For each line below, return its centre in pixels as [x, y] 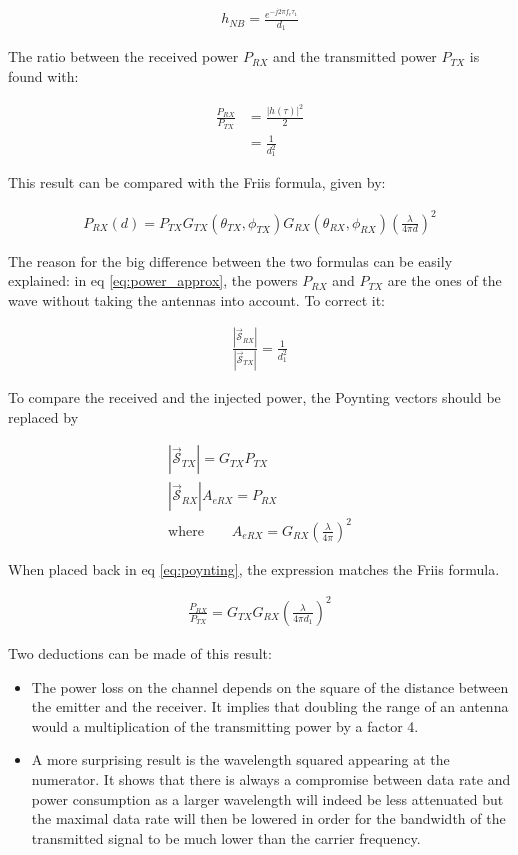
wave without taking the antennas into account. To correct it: [196, 299]
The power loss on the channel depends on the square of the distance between [270, 686]
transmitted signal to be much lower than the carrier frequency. [226, 837]
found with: [43, 75]
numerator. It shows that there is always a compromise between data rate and [271, 778]
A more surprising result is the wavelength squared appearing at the [240, 759]
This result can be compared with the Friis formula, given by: [197, 182]
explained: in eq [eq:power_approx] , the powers [153, 280]
